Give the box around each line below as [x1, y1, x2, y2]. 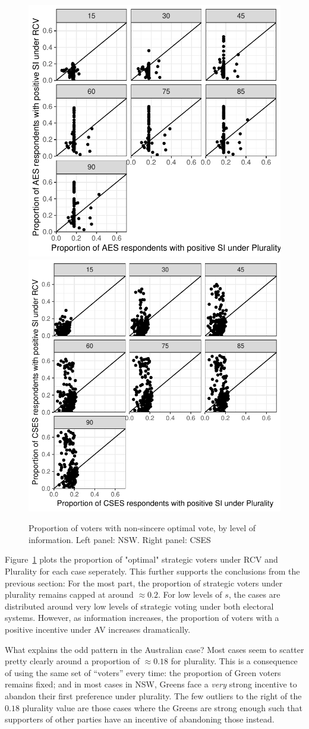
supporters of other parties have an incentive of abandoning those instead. [5, 713, 275, 725]
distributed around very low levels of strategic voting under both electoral [5, 599, 274, 612]
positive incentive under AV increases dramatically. [5, 623, 191, 635]
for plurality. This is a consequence [171, 655, 298, 667]
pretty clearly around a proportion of [5, 655, 140, 667]
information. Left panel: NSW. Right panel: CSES [29, 533, 211, 545]
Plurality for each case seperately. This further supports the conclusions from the [5, 564, 300, 577]
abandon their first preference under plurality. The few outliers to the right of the [5, 689, 302, 702]
